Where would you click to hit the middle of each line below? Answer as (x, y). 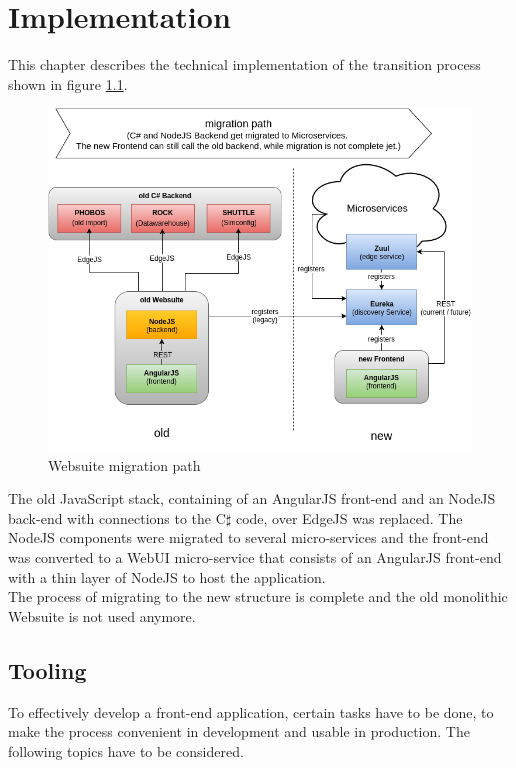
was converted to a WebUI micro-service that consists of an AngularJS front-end (255, 556)
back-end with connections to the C (117, 517)
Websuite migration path (124, 464)
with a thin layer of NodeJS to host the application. (167, 576)
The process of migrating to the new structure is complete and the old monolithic (258, 596)
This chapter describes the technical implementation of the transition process (244, 64)
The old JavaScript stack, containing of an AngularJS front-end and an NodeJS (252, 498)
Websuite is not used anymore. (102, 615)
